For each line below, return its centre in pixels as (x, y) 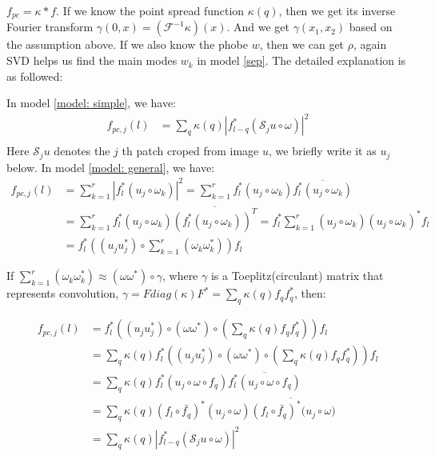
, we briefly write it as (323, 151)
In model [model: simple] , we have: (92, 103)
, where (180, 276)
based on (371, 27)
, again (370, 44)
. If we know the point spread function (150, 10)
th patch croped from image (190, 151)
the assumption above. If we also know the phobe (127, 44)
